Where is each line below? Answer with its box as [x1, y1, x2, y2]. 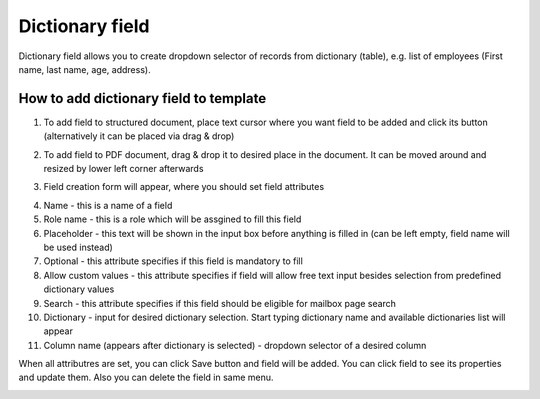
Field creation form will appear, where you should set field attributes [43, 181, 325, 193]
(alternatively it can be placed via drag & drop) [43, 130, 235, 142]
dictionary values [43, 283, 115, 295]
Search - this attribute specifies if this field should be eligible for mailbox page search [43, 297, 397, 309]
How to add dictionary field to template [18, 90, 267, 107]
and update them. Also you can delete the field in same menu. [18, 371, 274, 384]
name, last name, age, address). [18, 63, 151, 75]
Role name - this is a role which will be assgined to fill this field [43, 213, 302, 225]
